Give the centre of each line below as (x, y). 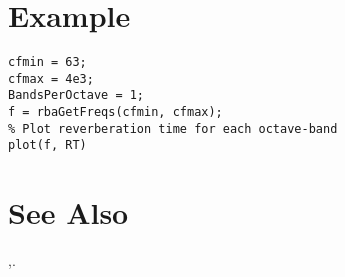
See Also (68, 212)
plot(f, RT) (47, 145)
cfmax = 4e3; (51, 78)
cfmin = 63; (47, 62)
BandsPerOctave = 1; (76, 95)
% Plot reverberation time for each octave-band (173, 128)
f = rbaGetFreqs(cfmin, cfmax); (115, 112)
